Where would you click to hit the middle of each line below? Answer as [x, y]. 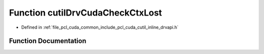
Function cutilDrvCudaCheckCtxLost [86, 13]
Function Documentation [48, 41]
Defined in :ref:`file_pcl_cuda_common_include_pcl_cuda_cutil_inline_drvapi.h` [100, 27]
